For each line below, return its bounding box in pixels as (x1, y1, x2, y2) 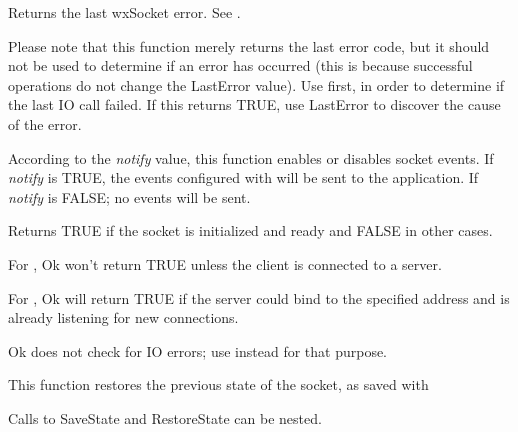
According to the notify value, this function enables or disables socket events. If (8, 147, 494, 168)
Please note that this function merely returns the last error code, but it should (8, 35, 490, 56)
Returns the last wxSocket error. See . (8, 2, 241, 22)
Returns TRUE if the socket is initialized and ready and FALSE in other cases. (8, 220, 493, 241)
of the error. (8, 113, 82, 134)
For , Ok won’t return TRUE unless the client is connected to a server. (8, 253, 442, 274)
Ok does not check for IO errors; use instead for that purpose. (8, 340, 388, 361)
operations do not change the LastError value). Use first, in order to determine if (8, 74, 505, 95)
